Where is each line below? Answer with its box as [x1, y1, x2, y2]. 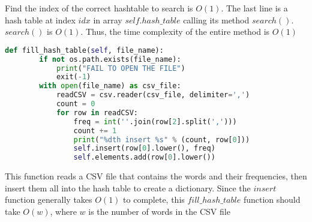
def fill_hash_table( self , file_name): [5, 46, 164, 55]
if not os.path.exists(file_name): [39, 55, 181, 64]
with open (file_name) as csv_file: [39, 82, 181, 91]
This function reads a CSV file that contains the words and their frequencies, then [5, 170, 307, 182]
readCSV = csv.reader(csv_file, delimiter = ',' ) [56, 91, 250, 100]
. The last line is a [221, 2, 288, 14]
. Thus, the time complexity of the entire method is [80, 25, 270, 38]
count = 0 [56, 100, 95, 109]
